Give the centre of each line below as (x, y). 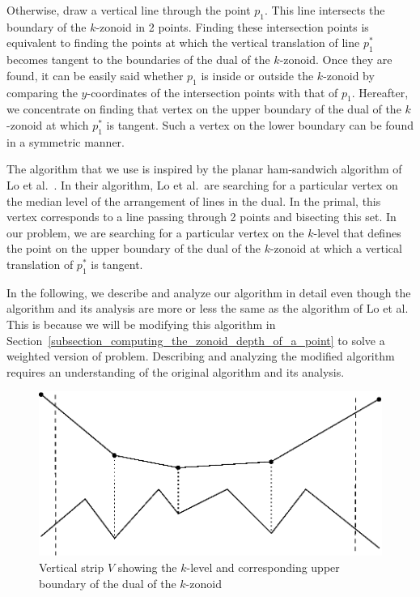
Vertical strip (72, 567)
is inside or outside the (257, 75)
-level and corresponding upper (263, 567)
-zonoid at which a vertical (336, 248)
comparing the (42, 92)
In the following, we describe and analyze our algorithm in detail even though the (209, 292)
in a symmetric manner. (66, 141)
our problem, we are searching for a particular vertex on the (155, 232)
